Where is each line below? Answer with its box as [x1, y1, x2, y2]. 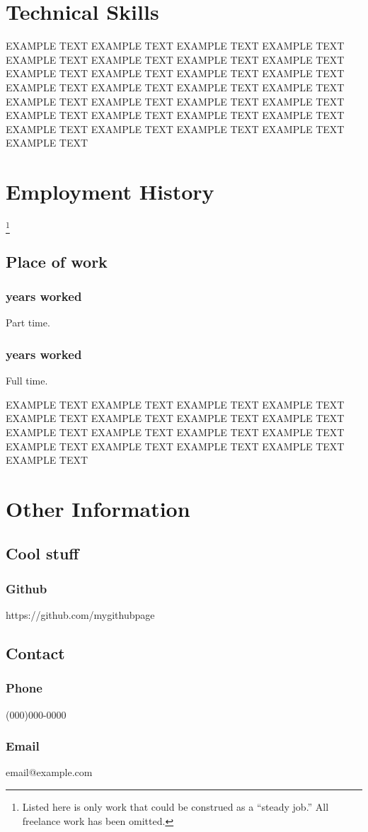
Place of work [6, 250, 108, 272]
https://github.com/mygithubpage [6, 608, 155, 622]
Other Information [6, 494, 190, 523]
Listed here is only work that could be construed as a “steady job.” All [22, 799, 329, 814]
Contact [6, 642, 65, 664]
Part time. [6, 315, 50, 330]
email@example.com [6, 765, 93, 780]
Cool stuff [6, 542, 79, 564]
